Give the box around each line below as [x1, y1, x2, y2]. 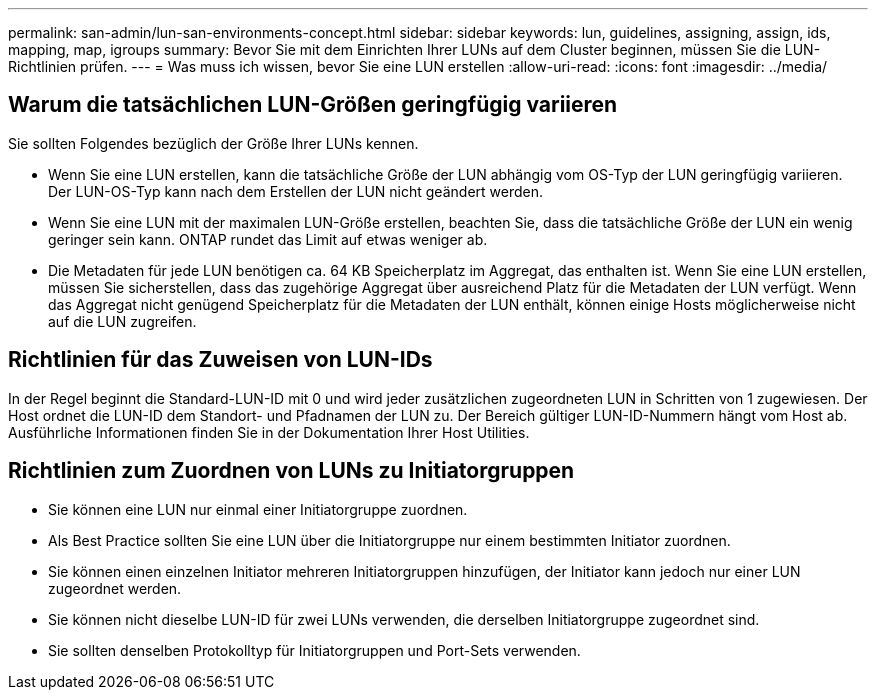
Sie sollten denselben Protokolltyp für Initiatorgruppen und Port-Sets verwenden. [48, 641, 581, 659]
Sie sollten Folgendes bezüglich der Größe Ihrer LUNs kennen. [8, 134, 419, 152]
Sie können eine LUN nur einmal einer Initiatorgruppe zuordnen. [48, 500, 468, 518]
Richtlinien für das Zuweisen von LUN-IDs [8, 347, 433, 373]
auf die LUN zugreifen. [48, 312, 197, 330]
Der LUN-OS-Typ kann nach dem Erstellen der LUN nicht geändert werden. [48, 182, 543, 200]
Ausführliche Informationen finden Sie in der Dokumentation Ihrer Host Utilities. [8, 423, 530, 441]
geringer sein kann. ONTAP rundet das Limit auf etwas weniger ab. [48, 230, 488, 248]
